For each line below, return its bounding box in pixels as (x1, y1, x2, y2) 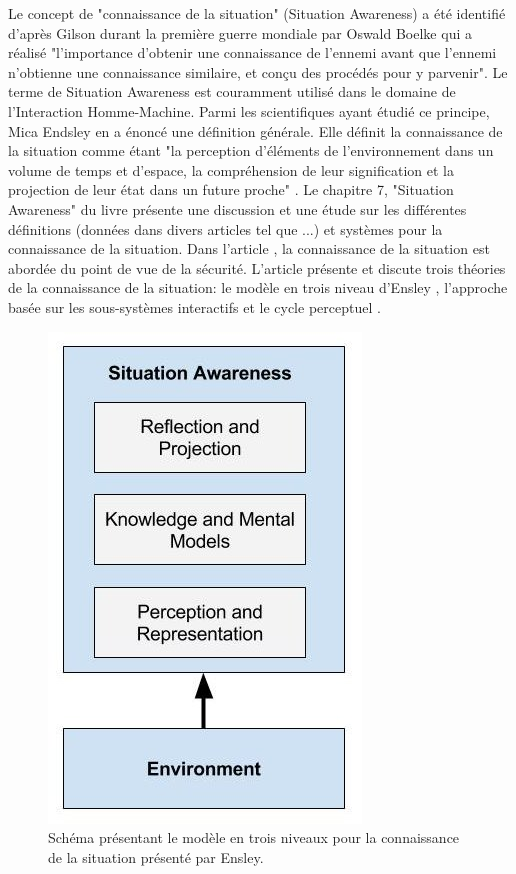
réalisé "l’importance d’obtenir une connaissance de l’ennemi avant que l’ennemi (8, 42, 497, 63)
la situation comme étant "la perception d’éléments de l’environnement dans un (8, 140, 494, 161)
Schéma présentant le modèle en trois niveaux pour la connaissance (48, 827, 460, 848)
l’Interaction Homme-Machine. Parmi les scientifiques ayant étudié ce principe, (8, 100, 490, 121)
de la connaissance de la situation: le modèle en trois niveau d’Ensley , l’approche (8, 277, 508, 298)
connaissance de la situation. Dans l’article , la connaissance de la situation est (8, 238, 490, 259)
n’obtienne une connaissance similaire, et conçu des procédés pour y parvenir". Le (8, 61, 508, 82)
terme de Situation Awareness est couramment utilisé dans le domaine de (8, 81, 456, 102)
